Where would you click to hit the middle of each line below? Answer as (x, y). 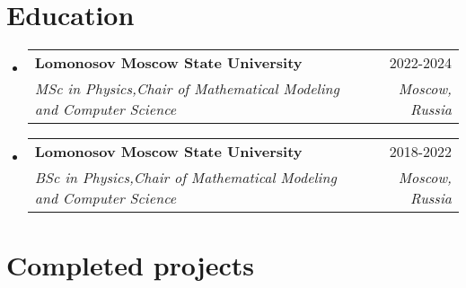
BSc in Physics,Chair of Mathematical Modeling (185, 178)
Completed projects (130, 265)
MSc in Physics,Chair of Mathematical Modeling (187, 89)
